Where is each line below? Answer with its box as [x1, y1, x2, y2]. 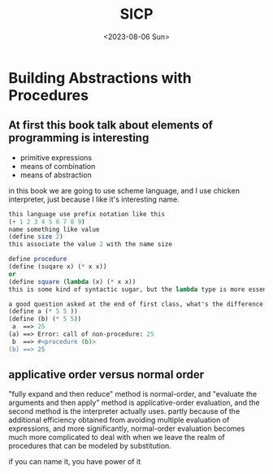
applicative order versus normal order [8, 367, 205, 382]
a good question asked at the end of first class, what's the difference [8, 300, 264, 308]
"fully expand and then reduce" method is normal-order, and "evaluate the [8, 389, 258, 399]
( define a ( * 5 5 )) [8, 307, 79, 315]
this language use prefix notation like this [8, 210, 165, 218]
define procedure [8, 255, 67, 263]
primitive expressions [19, 152, 92, 163]
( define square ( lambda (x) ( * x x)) [8, 277, 136, 285]
